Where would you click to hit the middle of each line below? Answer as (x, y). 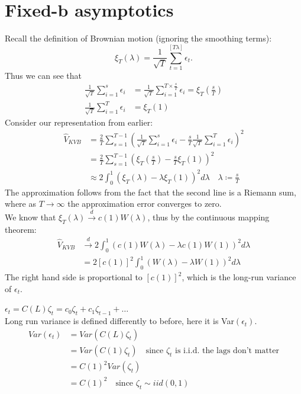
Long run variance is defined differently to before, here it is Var (119, 321)
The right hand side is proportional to (74, 277)
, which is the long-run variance (239, 277)
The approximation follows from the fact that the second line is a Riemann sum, (150, 192)
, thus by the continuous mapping (208, 217)
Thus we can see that (43, 75)
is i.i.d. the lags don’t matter (227, 350)
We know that (30, 217)
